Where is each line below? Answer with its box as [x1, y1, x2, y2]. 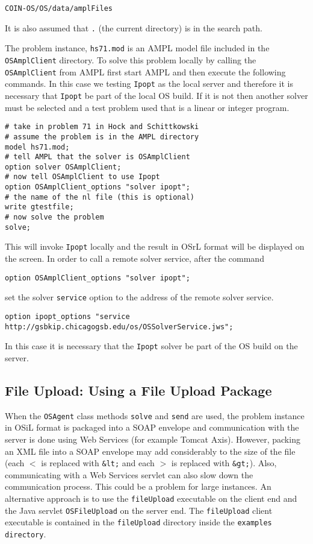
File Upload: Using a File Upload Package [5, 381, 272, 399]
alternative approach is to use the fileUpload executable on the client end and [5, 492, 297, 505]
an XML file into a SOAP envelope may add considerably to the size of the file [5, 444, 296, 457]
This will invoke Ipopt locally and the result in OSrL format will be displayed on [5, 240, 305, 253]
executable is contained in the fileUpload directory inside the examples [5, 516, 272, 528]
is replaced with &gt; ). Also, [171, 457, 277, 469]
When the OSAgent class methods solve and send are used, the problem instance [5, 409, 305, 422]
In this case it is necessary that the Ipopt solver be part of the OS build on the [5, 340, 298, 352]
